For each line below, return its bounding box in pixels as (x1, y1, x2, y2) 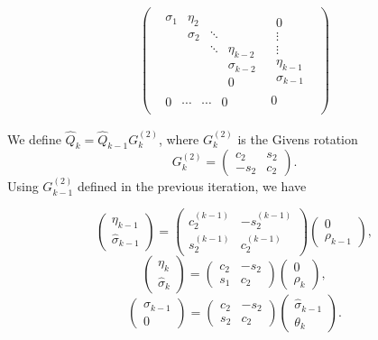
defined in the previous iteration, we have (77, 177, 307, 196)
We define (7, 129, 61, 148)
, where (158, 129, 199, 148)
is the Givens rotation (237, 129, 358, 148)
